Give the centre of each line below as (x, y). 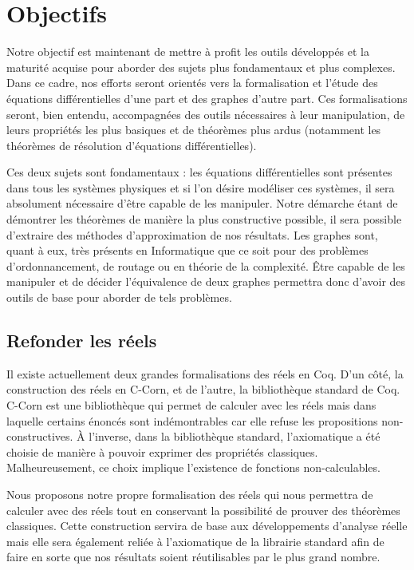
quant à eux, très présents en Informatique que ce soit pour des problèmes (187, 250)
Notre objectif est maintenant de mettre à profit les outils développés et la (188, 51)
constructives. (40, 436)
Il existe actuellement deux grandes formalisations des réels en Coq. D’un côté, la (205, 373)
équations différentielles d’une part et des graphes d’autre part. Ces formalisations (207, 98)
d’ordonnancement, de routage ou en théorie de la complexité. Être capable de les (206, 265)
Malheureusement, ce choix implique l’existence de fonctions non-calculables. (193, 467)
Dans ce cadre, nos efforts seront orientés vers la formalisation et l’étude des (192, 83)
